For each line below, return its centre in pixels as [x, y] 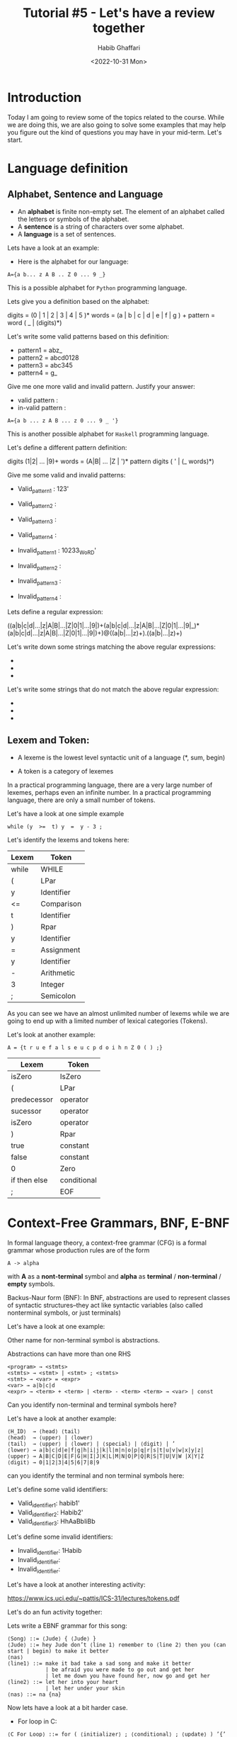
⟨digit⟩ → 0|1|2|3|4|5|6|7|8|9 [53, 1462]
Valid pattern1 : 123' [43, 489]
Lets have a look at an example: [53, 248]
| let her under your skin [85, 1688]
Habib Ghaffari [119, 47]
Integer [53, 984]
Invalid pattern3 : [39, 582]
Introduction [45, 97]
